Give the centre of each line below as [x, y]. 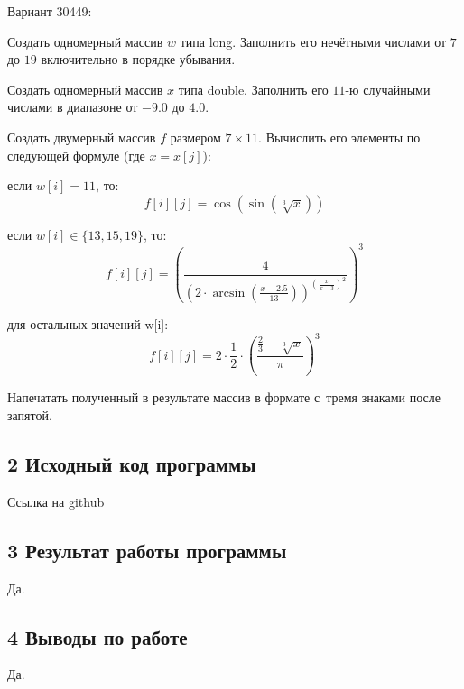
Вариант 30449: [50, 11]
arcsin [229, 293]
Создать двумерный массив [82, 137]
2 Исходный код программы [132, 463]
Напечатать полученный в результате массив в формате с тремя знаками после [224, 397]
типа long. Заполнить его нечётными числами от [313, 41]
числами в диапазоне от [73, 107]
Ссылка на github [56, 501]
